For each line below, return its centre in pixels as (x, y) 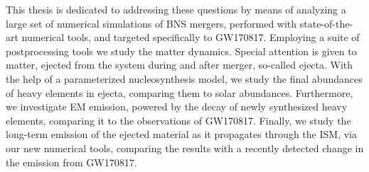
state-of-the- (326, 23)
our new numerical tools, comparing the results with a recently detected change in (185, 148)
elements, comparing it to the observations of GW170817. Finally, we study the (178, 120)
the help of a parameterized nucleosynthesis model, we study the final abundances (184, 78)
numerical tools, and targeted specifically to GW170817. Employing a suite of (191, 37)
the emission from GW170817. (71, 162)
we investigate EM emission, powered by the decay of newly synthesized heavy (177, 107)
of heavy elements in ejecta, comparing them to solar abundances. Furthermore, (180, 92)
